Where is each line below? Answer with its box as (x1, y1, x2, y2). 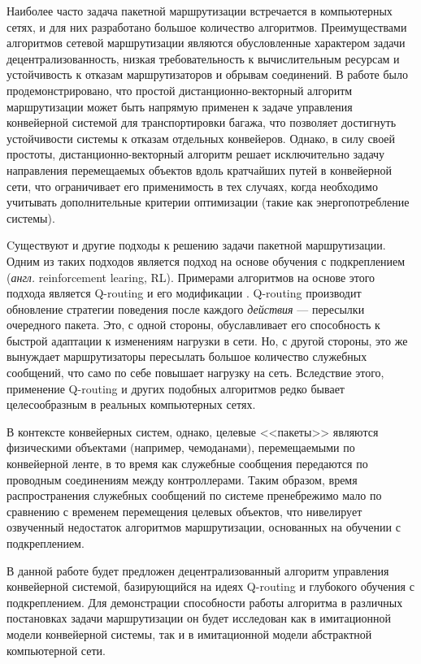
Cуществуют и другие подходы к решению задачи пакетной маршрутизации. (7, 237, 386, 254)
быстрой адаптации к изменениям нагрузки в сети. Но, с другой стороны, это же (7, 332, 408, 349)
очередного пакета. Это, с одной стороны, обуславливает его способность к (7, 316, 380, 333)
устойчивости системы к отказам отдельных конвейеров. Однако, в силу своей (7, 129, 396, 146)
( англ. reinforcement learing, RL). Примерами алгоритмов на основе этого (7, 268, 375, 285)
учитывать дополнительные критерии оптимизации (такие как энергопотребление (7, 193, 410, 210)
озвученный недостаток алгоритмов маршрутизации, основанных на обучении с (7, 519, 401, 536)
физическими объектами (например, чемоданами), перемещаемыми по (7, 439, 355, 456)
